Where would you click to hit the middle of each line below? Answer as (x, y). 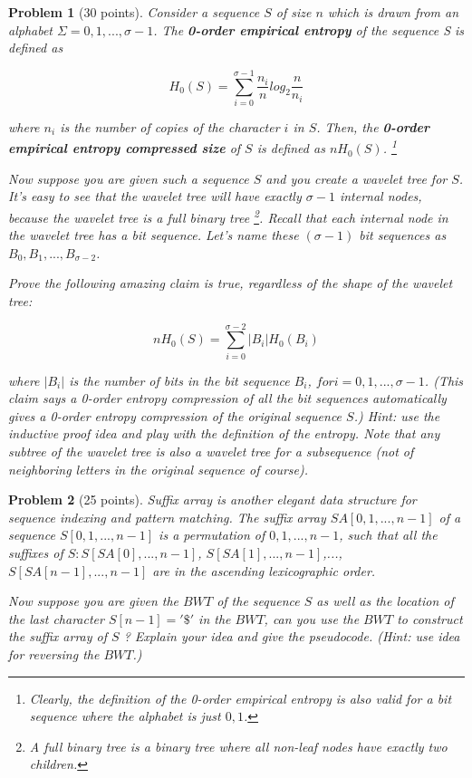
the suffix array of (58, 636)
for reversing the (54, 654)
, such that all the (388, 535)
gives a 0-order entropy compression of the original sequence (175, 415)
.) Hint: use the (397, 415)
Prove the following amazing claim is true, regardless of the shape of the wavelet (231, 283)
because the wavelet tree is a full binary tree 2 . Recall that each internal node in (228, 216)
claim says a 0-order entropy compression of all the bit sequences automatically (227, 398)
